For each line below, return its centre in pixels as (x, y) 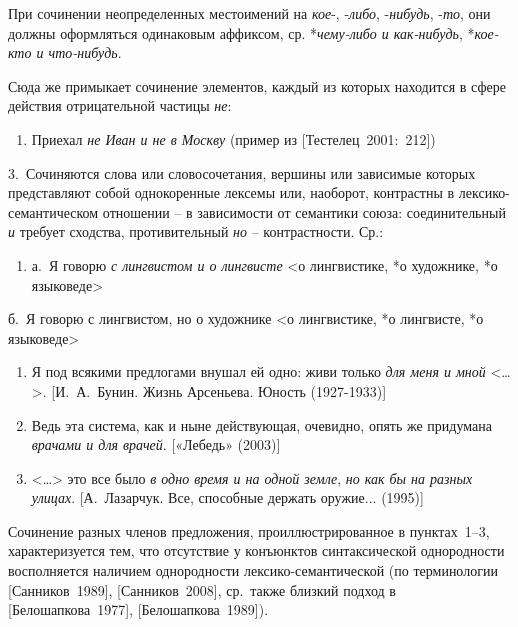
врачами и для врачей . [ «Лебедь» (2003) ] (156, 444)
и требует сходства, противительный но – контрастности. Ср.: (196, 231)
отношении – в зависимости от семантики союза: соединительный (304, 211)
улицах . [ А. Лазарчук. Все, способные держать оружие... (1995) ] (227, 497)
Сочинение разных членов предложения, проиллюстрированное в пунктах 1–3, (249, 530)
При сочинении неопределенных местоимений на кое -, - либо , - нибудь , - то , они (249, 13)
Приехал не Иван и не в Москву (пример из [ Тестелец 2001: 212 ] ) (233, 138)
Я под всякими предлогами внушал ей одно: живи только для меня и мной (258, 371)
